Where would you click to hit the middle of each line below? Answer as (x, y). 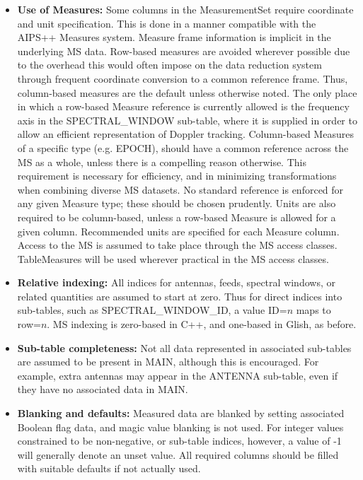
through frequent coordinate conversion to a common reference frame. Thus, (183, 78)
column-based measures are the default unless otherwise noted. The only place (187, 92)
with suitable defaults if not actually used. (109, 468)
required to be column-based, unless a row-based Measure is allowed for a (177, 217)
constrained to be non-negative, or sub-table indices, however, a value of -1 (179, 441)
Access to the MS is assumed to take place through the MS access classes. (177, 245)
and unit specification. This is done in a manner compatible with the (167, 23)
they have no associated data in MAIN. (103, 389)
